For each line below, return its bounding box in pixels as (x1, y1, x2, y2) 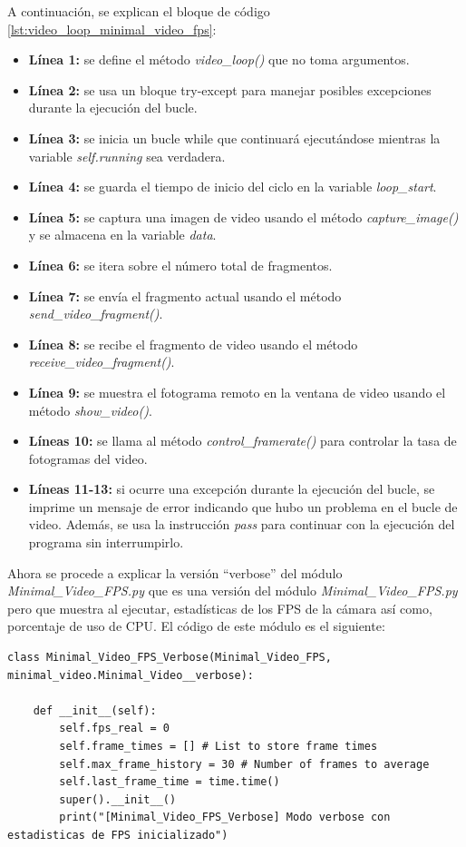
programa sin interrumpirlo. (28, 533, 184, 552)
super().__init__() (59, 793, 177, 806)
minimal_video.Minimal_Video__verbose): (7, 668, 255, 682)
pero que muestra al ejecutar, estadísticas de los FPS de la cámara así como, (7, 598, 432, 617)
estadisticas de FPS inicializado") (7, 828, 228, 842)
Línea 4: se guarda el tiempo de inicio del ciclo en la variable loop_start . (28, 177, 437, 196)
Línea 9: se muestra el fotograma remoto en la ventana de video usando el (28, 382, 446, 401)
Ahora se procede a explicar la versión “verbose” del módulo (7, 563, 343, 582)
